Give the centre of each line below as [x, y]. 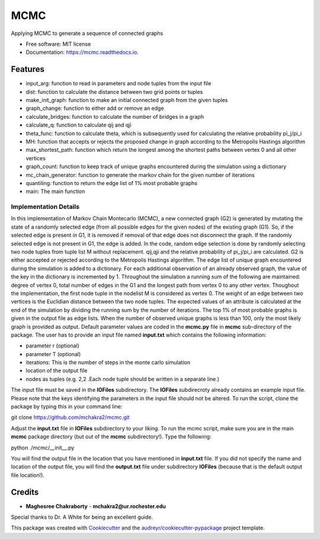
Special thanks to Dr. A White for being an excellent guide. [82, 517]
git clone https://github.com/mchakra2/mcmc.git [70, 417]
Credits [25, 492]
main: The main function [55, 191]
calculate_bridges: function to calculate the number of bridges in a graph [115, 116]
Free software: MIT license [58, 44]
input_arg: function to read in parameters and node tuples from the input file [119, 84]
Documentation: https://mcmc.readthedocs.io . [82, 52]
